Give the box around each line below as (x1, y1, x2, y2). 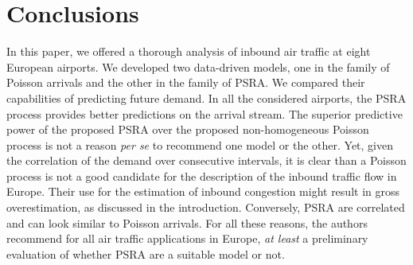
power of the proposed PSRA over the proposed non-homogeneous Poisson (6, 121, 369, 138)
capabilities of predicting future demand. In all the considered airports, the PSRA (6, 89, 407, 106)
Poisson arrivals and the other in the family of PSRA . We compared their (6, 74, 365, 91)
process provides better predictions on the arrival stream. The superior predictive (6, 105, 403, 122)
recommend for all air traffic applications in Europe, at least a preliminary (6, 230, 368, 247)
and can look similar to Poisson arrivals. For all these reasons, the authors (6, 214, 368, 231)
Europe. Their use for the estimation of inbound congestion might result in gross (6, 183, 399, 200)
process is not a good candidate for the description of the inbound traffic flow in (6, 167, 397, 184)
